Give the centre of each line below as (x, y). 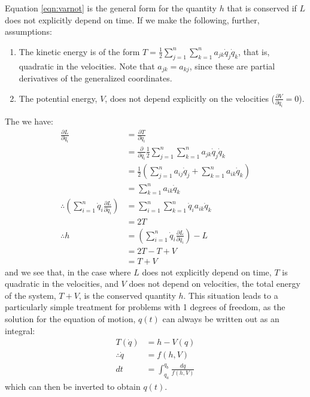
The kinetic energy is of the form (79, 51)
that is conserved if (262, 8)
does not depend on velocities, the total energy (215, 284)
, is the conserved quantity (127, 295)
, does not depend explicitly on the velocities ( (190, 98)
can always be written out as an (221, 319)
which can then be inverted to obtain (73, 386)
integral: (20, 330)
